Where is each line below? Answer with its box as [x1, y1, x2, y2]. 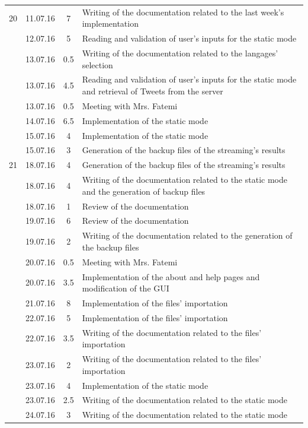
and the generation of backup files [82, 185, 206, 197]
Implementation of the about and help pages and [82, 270, 260, 283]
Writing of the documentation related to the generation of [82, 229, 293, 242]
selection [82, 58, 113, 71]
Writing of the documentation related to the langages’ [82, 47, 278, 59]
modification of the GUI [82, 282, 169, 294]
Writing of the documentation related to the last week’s [82, 5, 284, 18]
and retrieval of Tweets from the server [82, 85, 223, 97]
